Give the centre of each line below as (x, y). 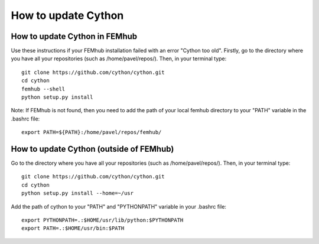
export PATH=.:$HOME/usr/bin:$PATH (73, 228)
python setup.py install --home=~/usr (78, 193)
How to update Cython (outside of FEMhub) (92, 149)
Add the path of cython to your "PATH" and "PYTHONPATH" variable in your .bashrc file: (119, 206)
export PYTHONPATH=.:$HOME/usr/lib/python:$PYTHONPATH (102, 220)
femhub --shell (43, 89)
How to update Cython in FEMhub (74, 36)
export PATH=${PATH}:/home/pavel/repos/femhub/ (92, 132)
